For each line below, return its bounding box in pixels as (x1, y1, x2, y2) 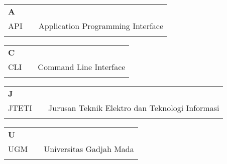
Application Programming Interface (38, 20, 164, 31)
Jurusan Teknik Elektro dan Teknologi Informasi (48, 102, 219, 113)
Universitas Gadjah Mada (44, 143, 134, 154)
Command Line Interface (38, 61, 126, 72)
